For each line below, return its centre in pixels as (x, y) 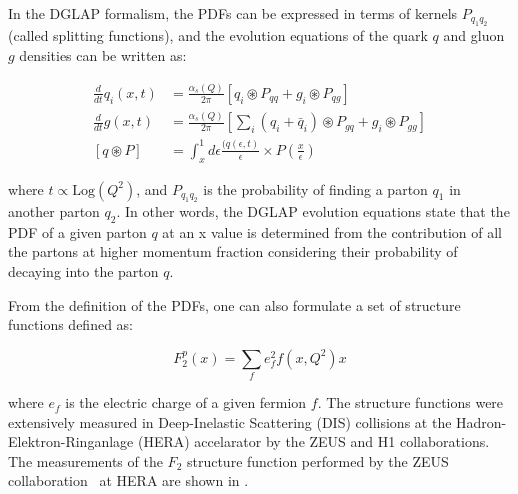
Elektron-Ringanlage (71, 441)
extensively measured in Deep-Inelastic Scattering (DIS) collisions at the (230, 421)
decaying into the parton (83, 271)
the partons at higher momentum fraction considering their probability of (233, 251)
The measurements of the (85, 460)
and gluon (474, 35)
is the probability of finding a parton (315, 188)
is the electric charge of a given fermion (186, 402)
